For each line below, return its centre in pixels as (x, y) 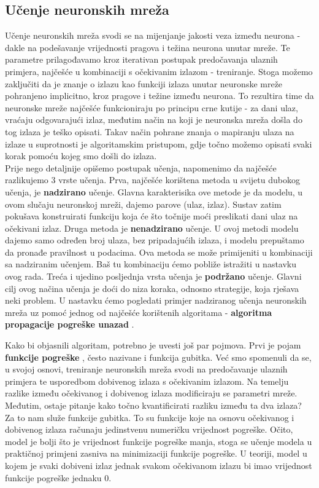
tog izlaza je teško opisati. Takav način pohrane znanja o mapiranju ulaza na (150, 131)
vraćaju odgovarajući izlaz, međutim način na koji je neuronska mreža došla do (154, 120)
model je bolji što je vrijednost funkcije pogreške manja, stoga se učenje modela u (159, 441)
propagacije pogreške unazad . (70, 324)
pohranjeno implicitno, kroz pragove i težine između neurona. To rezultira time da (159, 96)
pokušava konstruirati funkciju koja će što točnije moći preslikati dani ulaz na (152, 216)
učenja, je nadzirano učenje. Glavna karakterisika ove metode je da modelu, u (154, 191)
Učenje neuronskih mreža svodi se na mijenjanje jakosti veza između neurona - (153, 35)
